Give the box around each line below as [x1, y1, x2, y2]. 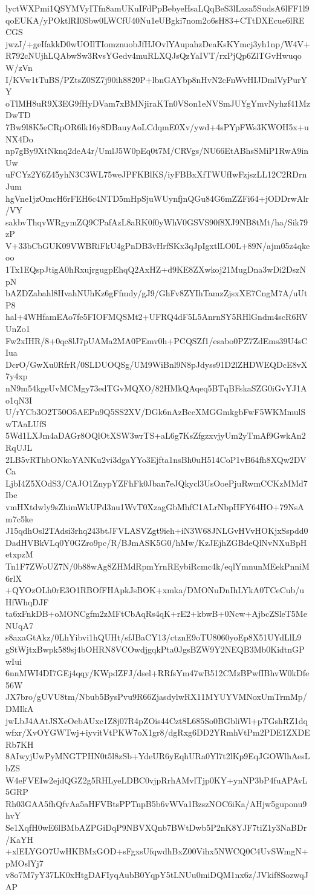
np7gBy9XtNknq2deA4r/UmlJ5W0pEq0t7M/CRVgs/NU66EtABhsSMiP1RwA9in [5, 144, 309, 157]
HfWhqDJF [5, 595, 49, 608]
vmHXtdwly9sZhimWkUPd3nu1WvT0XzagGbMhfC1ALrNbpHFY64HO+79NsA [5, 500, 304, 513]
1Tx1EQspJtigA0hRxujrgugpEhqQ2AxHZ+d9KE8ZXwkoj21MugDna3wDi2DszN [5, 263, 306, 276]
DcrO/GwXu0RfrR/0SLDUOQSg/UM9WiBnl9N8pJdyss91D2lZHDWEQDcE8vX [5, 358, 308, 370]
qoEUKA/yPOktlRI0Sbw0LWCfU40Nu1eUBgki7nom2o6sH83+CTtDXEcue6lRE [5, 13, 305, 26]
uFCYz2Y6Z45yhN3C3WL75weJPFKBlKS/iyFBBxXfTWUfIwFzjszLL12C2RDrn [5, 168, 307, 181]
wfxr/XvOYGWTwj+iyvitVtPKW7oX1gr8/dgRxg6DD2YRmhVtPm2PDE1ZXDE [5, 726, 310, 739]
